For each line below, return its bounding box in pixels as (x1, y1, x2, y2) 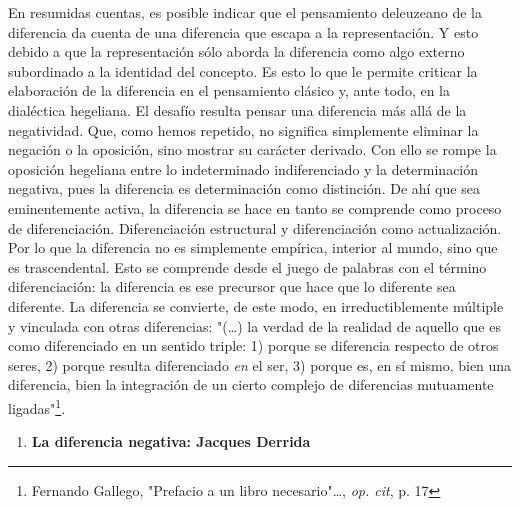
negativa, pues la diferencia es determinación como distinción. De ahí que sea (8, 178, 480, 199)
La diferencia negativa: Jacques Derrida (31, 431, 311, 452)
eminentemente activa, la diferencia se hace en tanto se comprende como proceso (8, 197, 502, 218)
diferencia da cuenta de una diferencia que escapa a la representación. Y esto (8, 21, 479, 42)
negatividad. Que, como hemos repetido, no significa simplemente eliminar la (8, 119, 479, 140)
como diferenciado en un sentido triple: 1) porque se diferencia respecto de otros (8, 335, 499, 356)
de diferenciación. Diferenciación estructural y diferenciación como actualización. (8, 217, 502, 238)
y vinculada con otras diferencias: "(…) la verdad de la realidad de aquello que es (8, 315, 501, 336)
